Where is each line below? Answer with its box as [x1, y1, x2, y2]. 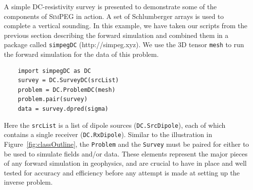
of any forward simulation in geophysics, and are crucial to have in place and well [4, 158, 247, 168]
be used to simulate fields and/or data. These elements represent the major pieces [4, 148, 248, 158]
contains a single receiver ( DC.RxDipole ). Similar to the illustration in [4, 129, 212, 139]
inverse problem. [4, 177, 53, 187]
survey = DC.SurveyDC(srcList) [18, 77, 119, 84]
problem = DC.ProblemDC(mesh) [18, 86, 116, 93]
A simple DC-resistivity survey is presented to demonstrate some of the [4, 1, 217, 11]
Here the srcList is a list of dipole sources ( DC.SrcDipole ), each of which [4, 120, 226, 130]
